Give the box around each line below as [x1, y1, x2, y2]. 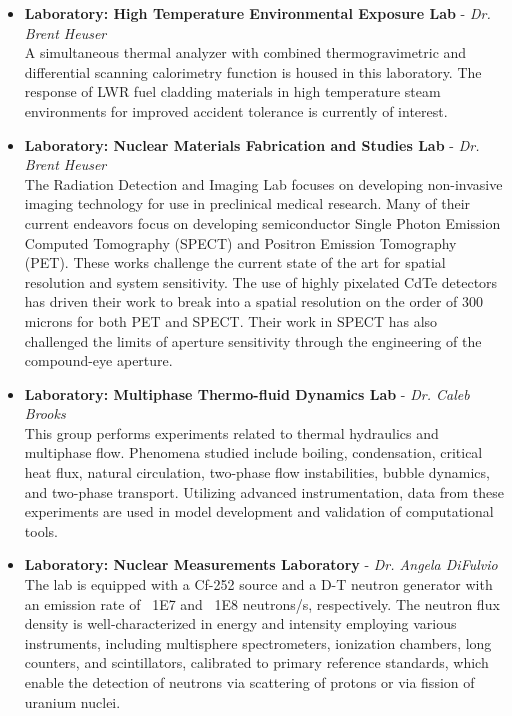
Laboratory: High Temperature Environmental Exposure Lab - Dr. [24, 3, 491, 23]
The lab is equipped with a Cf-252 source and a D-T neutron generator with [24, 574, 493, 595]
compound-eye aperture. [24, 350, 173, 371]
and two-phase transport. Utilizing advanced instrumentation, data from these [24, 481, 505, 502]
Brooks [24, 403, 66, 424]
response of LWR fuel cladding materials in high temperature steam [24, 81, 441, 102]
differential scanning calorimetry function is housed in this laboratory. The [24, 61, 482, 82]
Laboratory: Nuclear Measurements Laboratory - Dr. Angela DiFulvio [24, 554, 498, 575]
